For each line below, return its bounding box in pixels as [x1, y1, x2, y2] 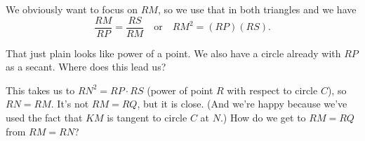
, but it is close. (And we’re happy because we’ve [137, 96, 347, 111]
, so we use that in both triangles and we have [157, 2, 357, 16]
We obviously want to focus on [6, 2, 138, 16]
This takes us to [6, 82, 75, 97]
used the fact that [6, 110, 83, 125]
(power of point [147, 82, 213, 97]
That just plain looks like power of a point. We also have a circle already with [6, 45, 341, 60]
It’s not [57, 96, 89, 111]
